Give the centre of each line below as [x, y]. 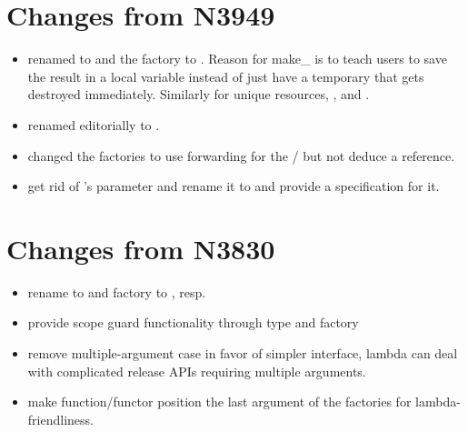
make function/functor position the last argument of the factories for [219, 402]
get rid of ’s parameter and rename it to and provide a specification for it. [234, 186]
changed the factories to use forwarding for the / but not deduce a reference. [241, 155]
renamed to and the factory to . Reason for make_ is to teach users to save [237, 59]
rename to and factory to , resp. [117, 291]
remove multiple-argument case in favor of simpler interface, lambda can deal [243, 353]
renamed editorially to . [94, 124]
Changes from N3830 [141, 248]
